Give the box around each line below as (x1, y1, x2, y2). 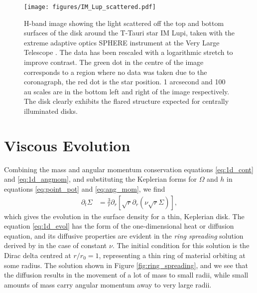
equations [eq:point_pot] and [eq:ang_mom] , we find (4, 183, 165, 194)
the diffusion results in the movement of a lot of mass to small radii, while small (4, 270, 249, 280)
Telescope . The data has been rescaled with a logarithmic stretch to (24, 47, 233, 57)
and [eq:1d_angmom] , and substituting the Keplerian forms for (4, 174, 197, 184)
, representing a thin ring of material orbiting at (99, 250, 246, 260)
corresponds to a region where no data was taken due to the (24, 66, 207, 77)
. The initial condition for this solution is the (112, 240, 250, 251)
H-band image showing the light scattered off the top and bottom (24, 17, 224, 28)
